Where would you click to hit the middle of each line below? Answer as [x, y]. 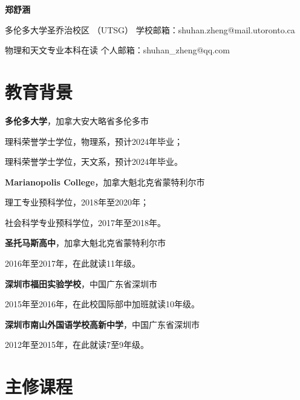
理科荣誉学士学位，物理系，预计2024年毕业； [94, 141]
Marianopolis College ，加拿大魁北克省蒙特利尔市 [105, 182]
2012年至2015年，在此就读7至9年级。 [77, 345]
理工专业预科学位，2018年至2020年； [77, 202]
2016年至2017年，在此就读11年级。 [73, 263]
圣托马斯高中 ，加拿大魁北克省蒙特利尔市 [85, 243]
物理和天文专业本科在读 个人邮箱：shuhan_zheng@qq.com [117, 50]
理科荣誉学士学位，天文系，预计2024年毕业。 [94, 162]
